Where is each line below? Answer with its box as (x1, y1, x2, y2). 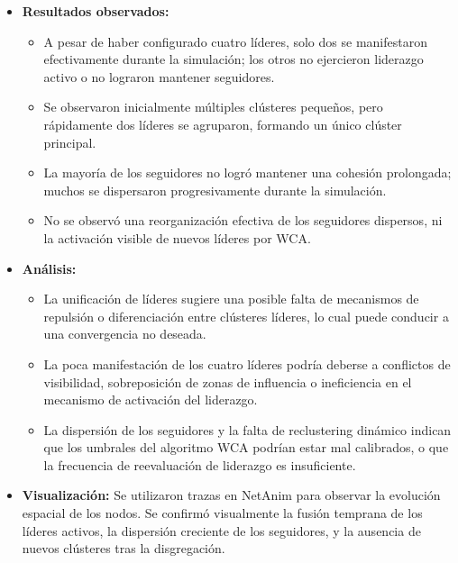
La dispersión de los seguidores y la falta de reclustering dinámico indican (43, 420, 452, 439)
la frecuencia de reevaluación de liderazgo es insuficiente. (43, 455, 356, 474)
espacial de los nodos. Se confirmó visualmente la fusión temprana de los (22, 504, 423, 522)
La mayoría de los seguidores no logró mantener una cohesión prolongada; (43, 163, 452, 182)
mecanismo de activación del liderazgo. (43, 390, 258, 409)
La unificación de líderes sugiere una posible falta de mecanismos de (43, 289, 419, 308)
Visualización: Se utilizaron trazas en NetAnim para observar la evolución (22, 486, 441, 504)
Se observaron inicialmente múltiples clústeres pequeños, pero (43, 97, 383, 116)
